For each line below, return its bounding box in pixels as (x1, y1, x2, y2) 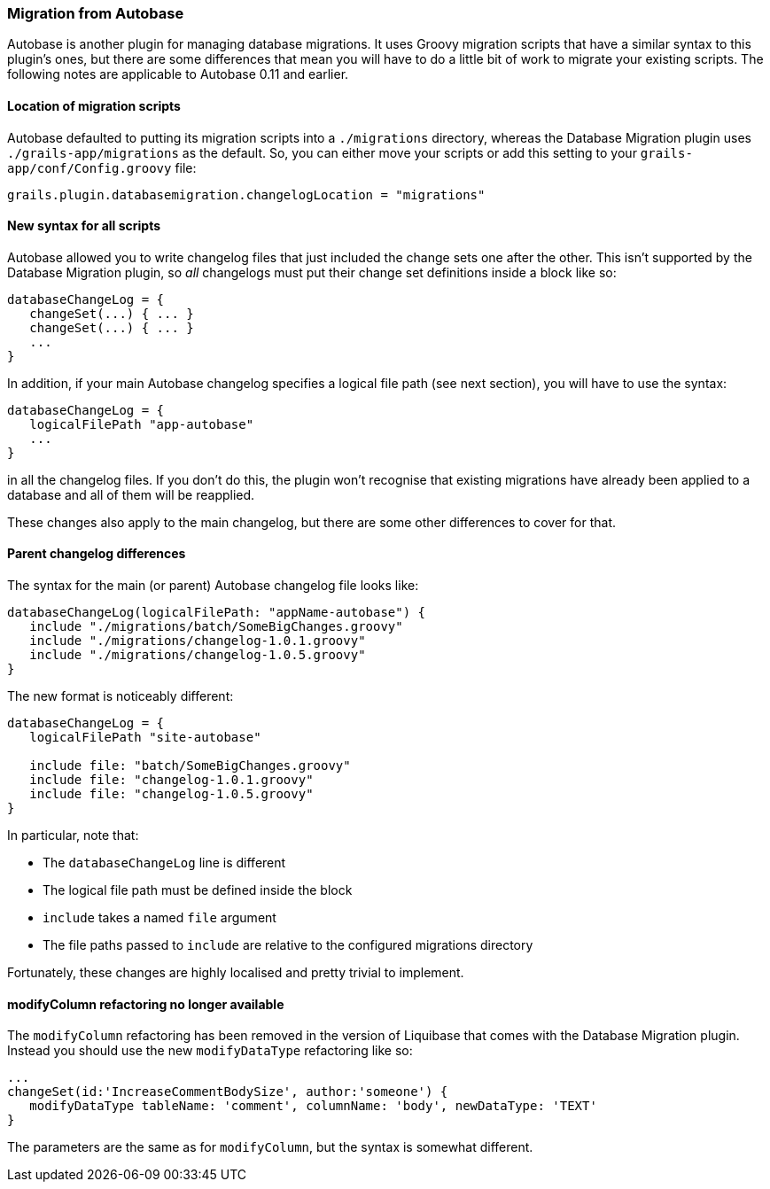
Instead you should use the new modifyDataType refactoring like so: (7, 1043, 413, 1059)
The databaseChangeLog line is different (43, 855, 286, 871)
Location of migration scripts (7, 97, 181, 113)
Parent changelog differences (7, 546, 186, 562)
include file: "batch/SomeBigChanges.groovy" (29, 758, 351, 773)
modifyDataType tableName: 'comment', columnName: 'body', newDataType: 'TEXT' (29, 1099, 597, 1114)
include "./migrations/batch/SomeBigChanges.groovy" (29, 619, 403, 634)
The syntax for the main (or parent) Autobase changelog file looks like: (7, 578, 419, 594)
